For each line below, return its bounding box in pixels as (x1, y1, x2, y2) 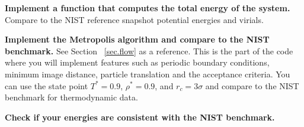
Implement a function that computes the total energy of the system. (5, 2, 290, 14)
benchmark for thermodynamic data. (5, 91, 138, 103)
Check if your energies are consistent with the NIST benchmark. (5, 110, 275, 123)
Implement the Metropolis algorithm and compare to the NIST (5, 33, 270, 45)
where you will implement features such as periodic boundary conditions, (5, 56, 270, 69)
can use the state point (5, 79, 88, 92)
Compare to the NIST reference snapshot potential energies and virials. (5, 13, 264, 25)
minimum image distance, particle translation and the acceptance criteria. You (5, 67, 290, 80)
